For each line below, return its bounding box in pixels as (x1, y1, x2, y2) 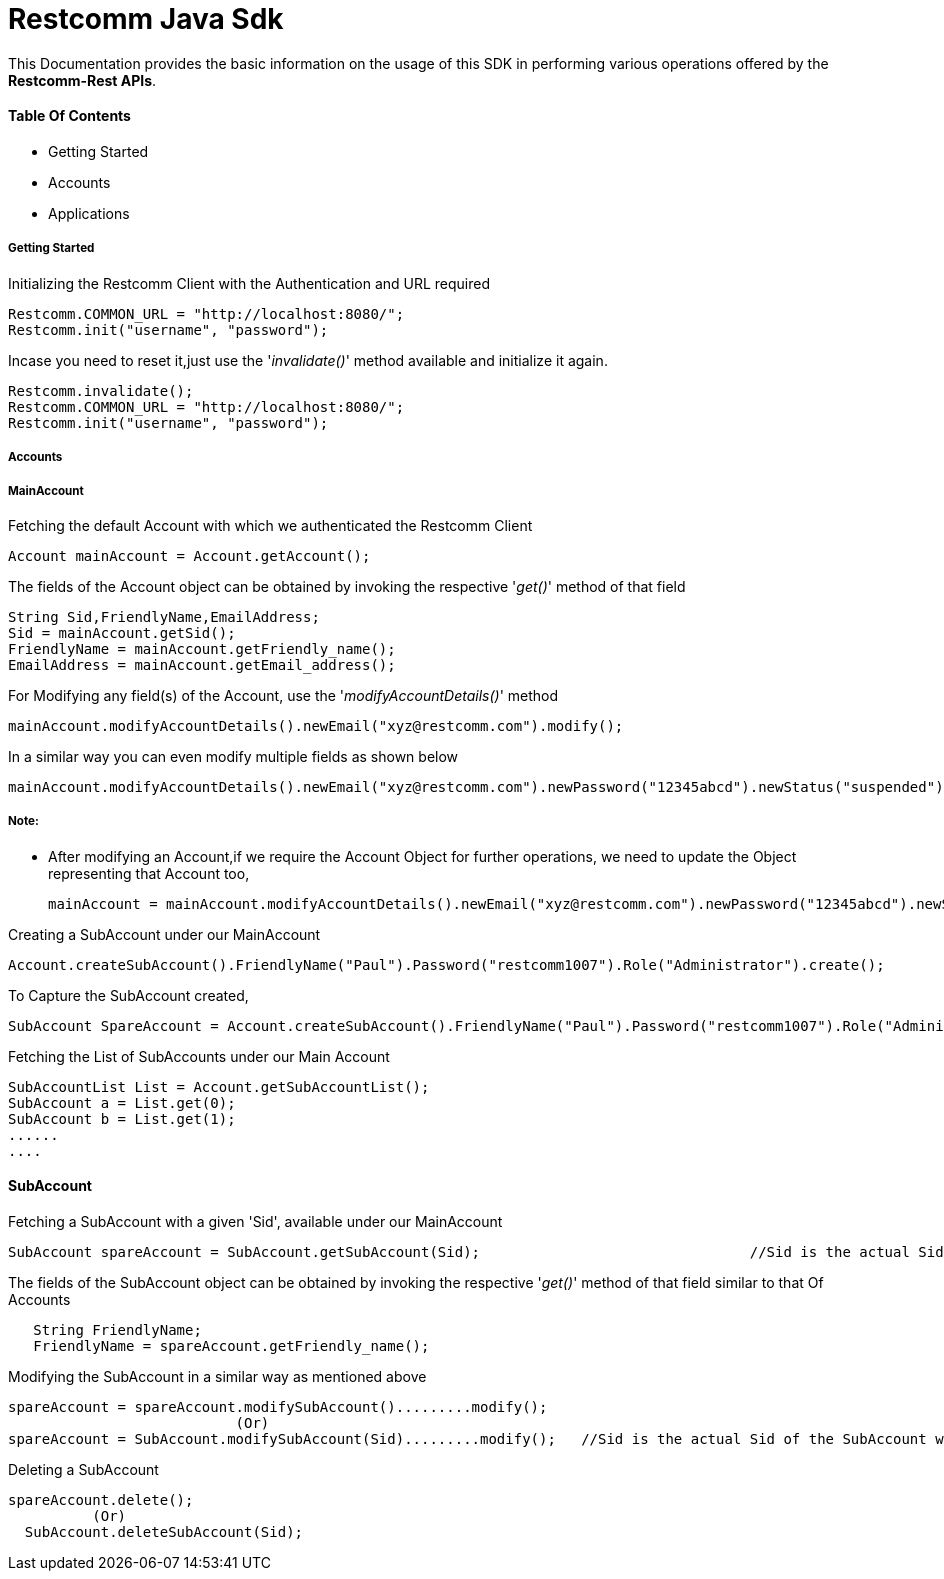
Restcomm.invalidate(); (8, 382, 194, 399)
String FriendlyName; (33, 1321, 202, 1338)
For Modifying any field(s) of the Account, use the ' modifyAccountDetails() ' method (8, 686, 559, 704)
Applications (48, 204, 130, 222)
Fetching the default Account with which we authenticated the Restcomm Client (8, 516, 533, 534)
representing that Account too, (48, 864, 250, 882)
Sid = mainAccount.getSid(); (8, 624, 236, 641)
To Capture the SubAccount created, (8, 986, 249, 1004)
